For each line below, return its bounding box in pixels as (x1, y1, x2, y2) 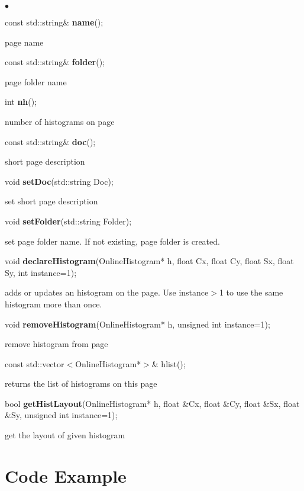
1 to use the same (219, 286, 283, 299)
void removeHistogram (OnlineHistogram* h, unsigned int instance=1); (5, 317, 270, 330)
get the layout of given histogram (5, 429, 125, 441)
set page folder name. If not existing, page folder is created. (5, 235, 220, 247)
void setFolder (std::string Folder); (5, 214, 132, 227)
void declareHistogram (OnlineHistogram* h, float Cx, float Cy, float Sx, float (5, 255, 294, 267)
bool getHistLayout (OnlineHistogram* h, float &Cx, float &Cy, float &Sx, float (5, 397, 300, 409)
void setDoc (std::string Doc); (5, 175, 114, 187)
